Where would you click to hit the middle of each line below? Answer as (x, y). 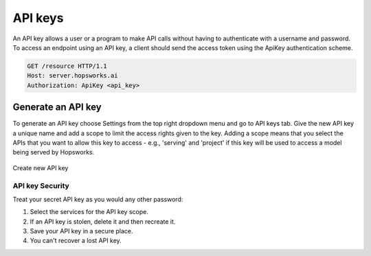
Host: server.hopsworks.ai (72, 76)
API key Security (41, 185)
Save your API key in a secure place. (81, 231)
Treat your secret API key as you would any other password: (98, 199)
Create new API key (41, 167)
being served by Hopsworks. (54, 152)
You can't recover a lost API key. (76, 241)
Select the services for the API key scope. (89, 212)
